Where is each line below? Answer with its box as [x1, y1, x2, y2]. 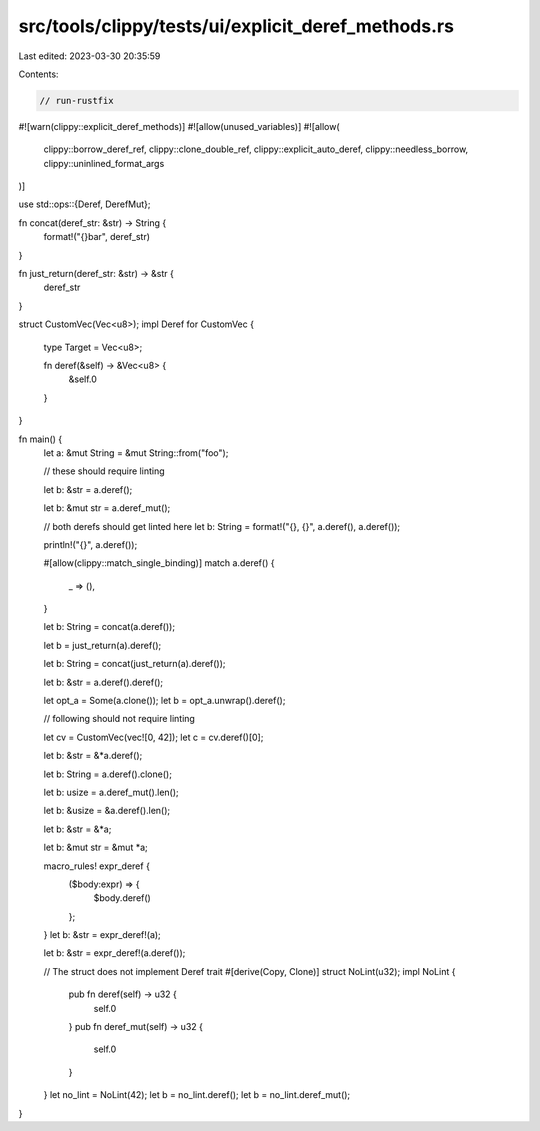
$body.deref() [93, 892, 152, 904]
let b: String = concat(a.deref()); [43, 621, 175, 633]
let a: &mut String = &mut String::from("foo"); [43, 446, 229, 459]
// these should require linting [43, 465, 165, 477]
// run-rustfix [39, 95, 114, 106]
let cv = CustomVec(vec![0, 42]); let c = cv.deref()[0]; [43, 731, 264, 743]
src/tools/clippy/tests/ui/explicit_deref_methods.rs [18, 15, 455, 37]
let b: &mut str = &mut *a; [43, 841, 149, 854]
